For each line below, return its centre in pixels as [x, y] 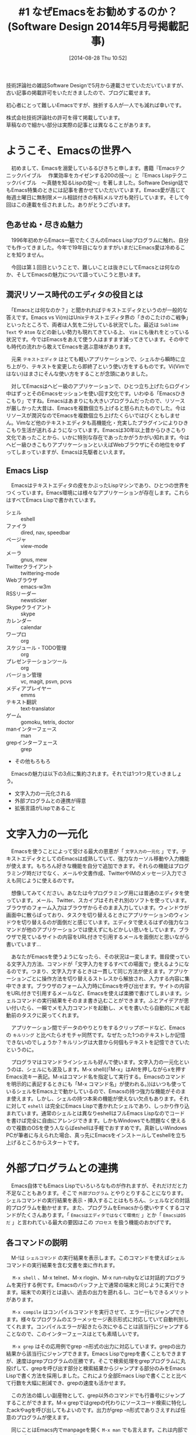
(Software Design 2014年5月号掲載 [93, 27]
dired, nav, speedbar [45, 533]
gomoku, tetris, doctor [47, 722]
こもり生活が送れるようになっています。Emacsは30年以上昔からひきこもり [96, 430]
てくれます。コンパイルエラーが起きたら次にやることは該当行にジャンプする [98, 1326]
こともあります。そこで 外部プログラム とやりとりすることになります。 [104, 1193]
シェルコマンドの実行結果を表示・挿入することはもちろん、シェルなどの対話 [98, 1200]
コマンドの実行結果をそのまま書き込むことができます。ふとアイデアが [100, 1001]
